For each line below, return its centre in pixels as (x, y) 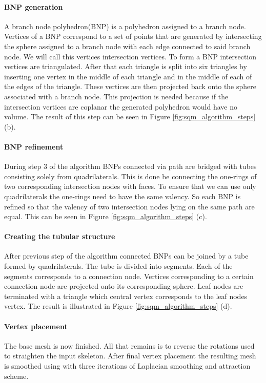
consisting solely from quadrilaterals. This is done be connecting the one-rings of (130, 176)
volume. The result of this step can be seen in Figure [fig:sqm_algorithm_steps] (130, 116)
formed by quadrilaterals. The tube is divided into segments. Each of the (118, 266)
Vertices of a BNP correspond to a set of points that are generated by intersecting (133, 36)
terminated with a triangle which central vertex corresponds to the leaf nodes (126, 296)
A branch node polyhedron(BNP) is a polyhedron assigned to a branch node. (125, 26)
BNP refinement (34, 146)
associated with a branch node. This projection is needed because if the (116, 96)
